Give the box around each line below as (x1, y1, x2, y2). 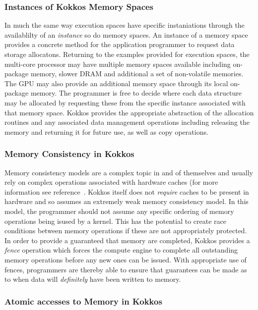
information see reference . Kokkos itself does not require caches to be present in (4, 186, 249, 197)
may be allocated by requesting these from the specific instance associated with (4, 97, 246, 107)
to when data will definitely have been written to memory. (4, 274, 181, 284)
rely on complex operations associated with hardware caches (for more (4, 177, 218, 187)
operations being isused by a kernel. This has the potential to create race (4, 215, 226, 226)
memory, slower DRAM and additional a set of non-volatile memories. (30, 68, 244, 79)
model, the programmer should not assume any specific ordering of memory (4, 206, 234, 216)
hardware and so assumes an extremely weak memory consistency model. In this (4, 196, 249, 207)
